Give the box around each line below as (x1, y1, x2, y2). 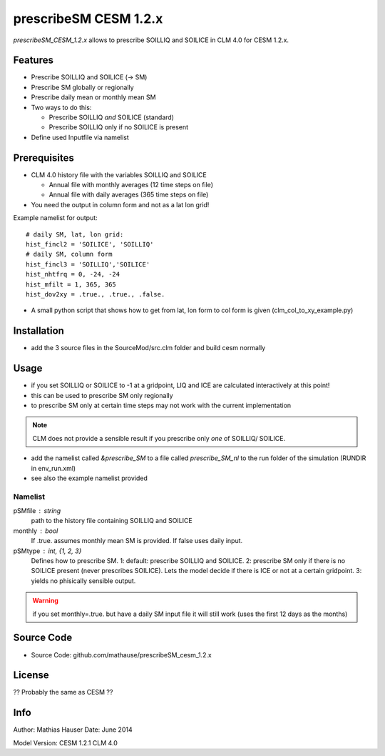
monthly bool (13, 526, 58, 535)
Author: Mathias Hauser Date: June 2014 (13, 725, 133, 734)
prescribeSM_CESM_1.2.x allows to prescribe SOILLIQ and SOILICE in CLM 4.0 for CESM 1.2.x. (13, 36, 289, 44)
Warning (32, 597, 58, 605)
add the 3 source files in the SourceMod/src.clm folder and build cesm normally (31, 344, 266, 352)
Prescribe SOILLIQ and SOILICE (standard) (48, 113, 175, 121)
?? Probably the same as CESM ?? (13, 688, 113, 697)
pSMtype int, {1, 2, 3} (13, 547, 82, 555)
